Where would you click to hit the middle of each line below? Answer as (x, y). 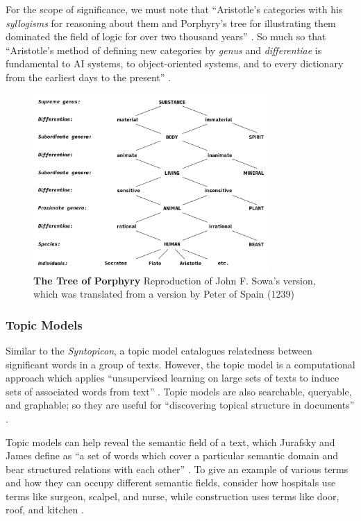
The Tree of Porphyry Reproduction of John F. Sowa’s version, (175, 280)
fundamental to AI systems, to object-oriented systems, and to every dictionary (175, 63)
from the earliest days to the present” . (88, 77)
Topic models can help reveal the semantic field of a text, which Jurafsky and (170, 442)
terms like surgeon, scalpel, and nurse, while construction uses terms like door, (173, 496)
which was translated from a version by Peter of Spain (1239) (164, 294)
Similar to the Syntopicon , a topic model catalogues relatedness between (159, 350)
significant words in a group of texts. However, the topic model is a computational (180, 364)
